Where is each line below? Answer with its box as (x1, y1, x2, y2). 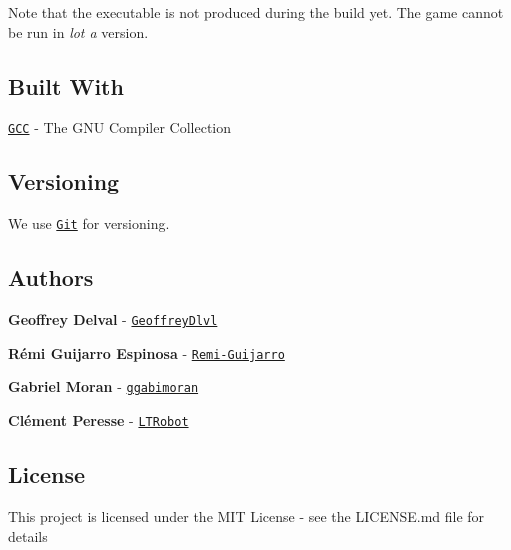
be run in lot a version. (8, 21, 149, 42)
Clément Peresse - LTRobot (8, 410, 189, 431)
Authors (8, 262, 94, 293)
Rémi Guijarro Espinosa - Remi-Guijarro (8, 342, 285, 363)
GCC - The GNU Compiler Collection (8, 117, 232, 138)
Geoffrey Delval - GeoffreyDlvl (8, 309, 218, 330)
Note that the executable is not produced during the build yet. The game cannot (8, 2, 504, 22)
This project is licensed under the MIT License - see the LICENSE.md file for (8, 505, 485, 526)
